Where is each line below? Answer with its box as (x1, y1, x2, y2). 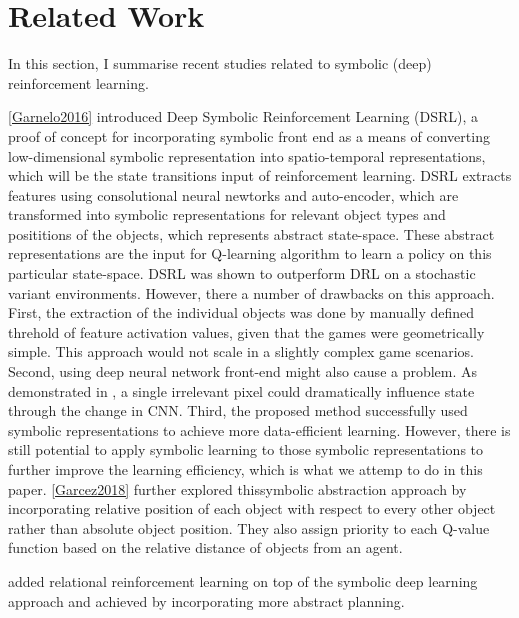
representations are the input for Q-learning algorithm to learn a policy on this (8, 243, 492, 264)
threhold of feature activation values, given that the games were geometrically (8, 321, 485, 342)
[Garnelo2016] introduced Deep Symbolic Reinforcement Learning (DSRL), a (8, 106, 479, 127)
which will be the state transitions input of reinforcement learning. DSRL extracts (8, 165, 512, 186)
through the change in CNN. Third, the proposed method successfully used (8, 400, 468, 421)
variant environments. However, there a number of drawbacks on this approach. (8, 282, 495, 303)
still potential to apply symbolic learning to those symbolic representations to (8, 439, 484, 460)
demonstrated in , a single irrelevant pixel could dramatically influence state (8, 380, 475, 401)
